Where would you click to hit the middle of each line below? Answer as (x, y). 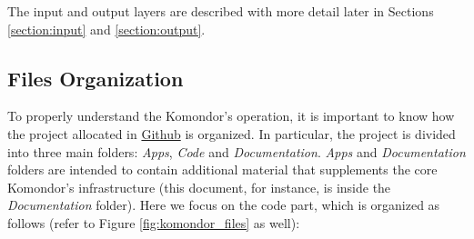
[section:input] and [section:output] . (106, 29)
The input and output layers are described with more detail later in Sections (221, 11)
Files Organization (96, 78)
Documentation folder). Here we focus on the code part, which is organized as (224, 205)
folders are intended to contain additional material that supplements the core (222, 169)
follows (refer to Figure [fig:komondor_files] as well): (154, 222)
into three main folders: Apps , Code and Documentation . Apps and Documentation (237, 151)
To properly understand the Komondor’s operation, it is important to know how (231, 116)
